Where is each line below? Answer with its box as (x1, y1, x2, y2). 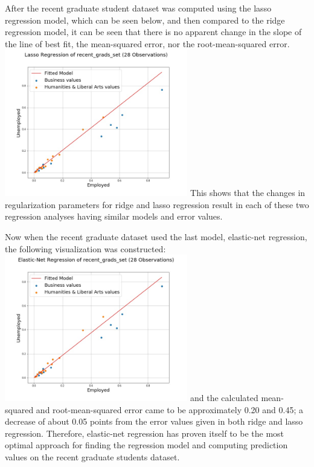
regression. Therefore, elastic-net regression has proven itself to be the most (5, 426, 284, 439)
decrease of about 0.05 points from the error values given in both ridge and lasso (5, 415, 303, 428)
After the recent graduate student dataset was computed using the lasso (5, 2, 272, 14)
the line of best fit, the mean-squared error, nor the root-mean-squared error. (5, 37, 290, 50)
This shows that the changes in (190, 186, 306, 199)
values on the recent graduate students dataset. (5, 451, 180, 463)
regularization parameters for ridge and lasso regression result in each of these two (5, 198, 309, 211)
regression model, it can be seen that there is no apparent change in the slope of (5, 25, 302, 38)
